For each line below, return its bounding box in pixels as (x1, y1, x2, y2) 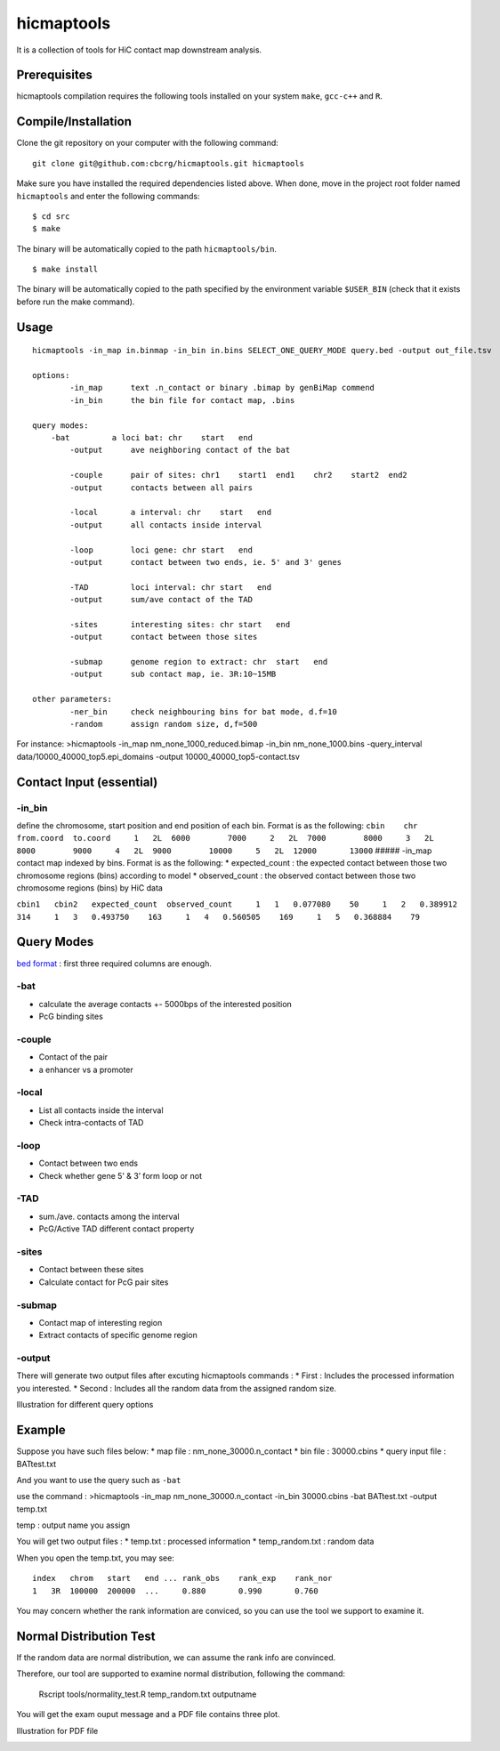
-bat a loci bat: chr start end (50, 432, 254, 443)
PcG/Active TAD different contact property (38, 1223, 195, 1234)
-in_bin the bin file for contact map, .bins (69, 395, 295, 405)
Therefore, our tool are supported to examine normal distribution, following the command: (16, 1668, 346, 1679)
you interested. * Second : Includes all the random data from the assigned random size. (16, 1383, 337, 1393)
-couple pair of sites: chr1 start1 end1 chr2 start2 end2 (69, 470, 408, 480)
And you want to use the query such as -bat (16, 1474, 181, 1485)
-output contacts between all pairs (69, 482, 254, 493)
